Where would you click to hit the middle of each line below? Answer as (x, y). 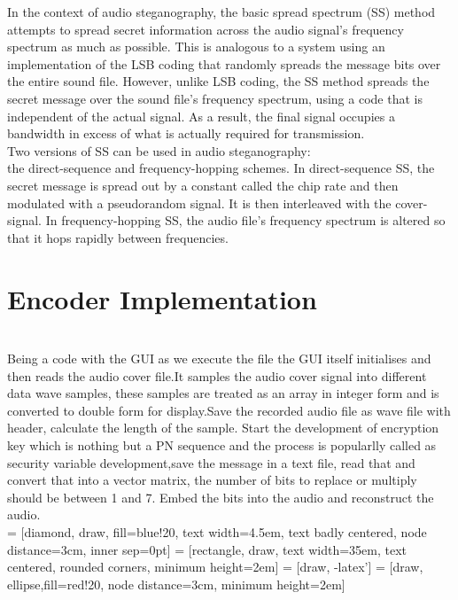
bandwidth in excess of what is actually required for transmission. (186, 133)
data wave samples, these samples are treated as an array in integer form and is (223, 393)
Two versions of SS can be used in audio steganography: (159, 150)
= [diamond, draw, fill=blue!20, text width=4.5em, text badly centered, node (217, 531)
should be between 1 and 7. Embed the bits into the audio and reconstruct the (221, 497)
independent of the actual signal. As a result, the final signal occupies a (201, 116)
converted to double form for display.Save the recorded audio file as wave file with (229, 410)
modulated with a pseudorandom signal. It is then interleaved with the (199, 203)
